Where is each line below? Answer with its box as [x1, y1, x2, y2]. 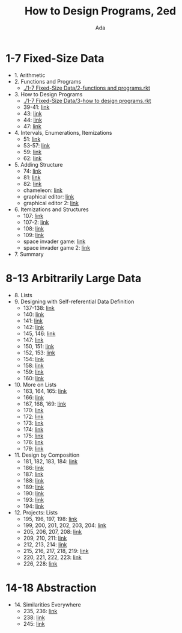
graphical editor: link [23, 193, 74, 200]
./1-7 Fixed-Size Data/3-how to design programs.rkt [23, 97, 151, 104]
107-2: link [23, 218, 49, 226]
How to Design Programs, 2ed [24, 4, 177, 18]
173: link [23, 419, 44, 427]
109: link [23, 231, 44, 238]
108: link [23, 224, 44, 232]
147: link [23, 336, 44, 344]
